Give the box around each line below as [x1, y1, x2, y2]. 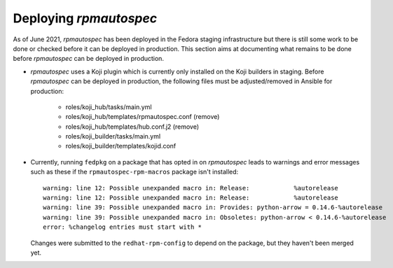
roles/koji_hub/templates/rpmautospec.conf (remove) [65, 113, 220, 121]
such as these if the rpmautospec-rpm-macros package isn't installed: [30, 168, 239, 176]
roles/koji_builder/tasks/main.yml [65, 132, 161, 141]
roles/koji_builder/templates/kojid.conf [65, 142, 177, 150]
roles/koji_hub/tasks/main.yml [65, 102, 152, 111]
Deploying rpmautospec [13, 10, 158, 26]
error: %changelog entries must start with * [43, 223, 202, 231]
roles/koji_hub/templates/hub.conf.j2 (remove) [65, 122, 200, 131]
